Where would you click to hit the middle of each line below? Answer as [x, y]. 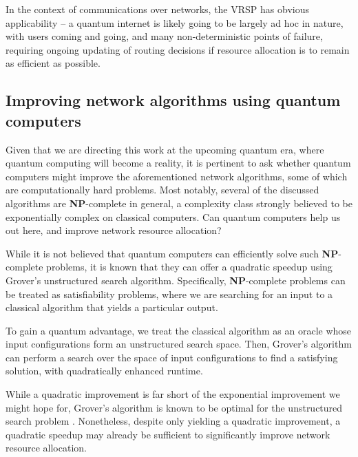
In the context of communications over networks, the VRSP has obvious [157, 9]
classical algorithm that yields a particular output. [112, 307]
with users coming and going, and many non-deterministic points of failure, [164, 36]
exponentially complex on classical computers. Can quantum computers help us [173, 216]
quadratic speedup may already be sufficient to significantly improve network [168, 434]
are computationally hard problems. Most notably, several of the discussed [162, 190]
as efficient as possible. [53, 63]
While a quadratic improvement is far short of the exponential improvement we [173, 394]
